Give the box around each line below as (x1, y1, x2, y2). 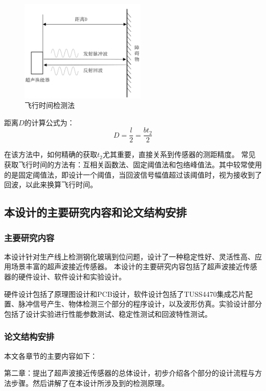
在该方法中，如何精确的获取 (4, 149, 97, 160)
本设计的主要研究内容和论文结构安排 (4, 204, 187, 220)
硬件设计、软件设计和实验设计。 (18, 271, 126, 281)
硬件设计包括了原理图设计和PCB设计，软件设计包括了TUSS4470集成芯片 (4, 288, 246, 299)
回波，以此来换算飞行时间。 (4, 179, 97, 190)
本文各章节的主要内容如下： (4, 350, 97, 361)
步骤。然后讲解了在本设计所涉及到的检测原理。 (11, 377, 169, 388)
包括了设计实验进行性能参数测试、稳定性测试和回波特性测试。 (4, 308, 212, 319)
